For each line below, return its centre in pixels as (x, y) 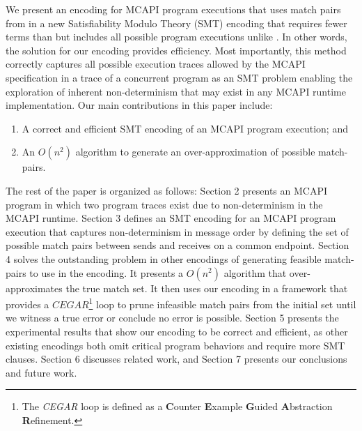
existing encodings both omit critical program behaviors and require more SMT (175, 345)
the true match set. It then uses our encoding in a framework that (207, 288)
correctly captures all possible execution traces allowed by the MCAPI (156, 64)
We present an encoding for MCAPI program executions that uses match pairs (173, 9)
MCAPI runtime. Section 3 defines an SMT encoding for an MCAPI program (171, 218)
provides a (27, 304)
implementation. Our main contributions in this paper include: (139, 105)
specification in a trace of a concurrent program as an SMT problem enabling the (179, 77)
